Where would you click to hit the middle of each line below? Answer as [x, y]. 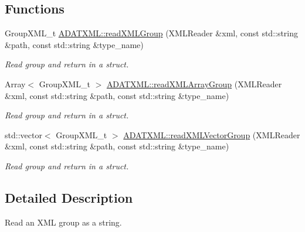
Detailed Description [69, 197]
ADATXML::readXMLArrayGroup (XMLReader [194, 83]
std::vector [23, 134]
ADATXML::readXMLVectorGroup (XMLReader [212, 134]
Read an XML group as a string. [63, 222]
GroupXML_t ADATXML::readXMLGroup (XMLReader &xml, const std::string [152, 33]
